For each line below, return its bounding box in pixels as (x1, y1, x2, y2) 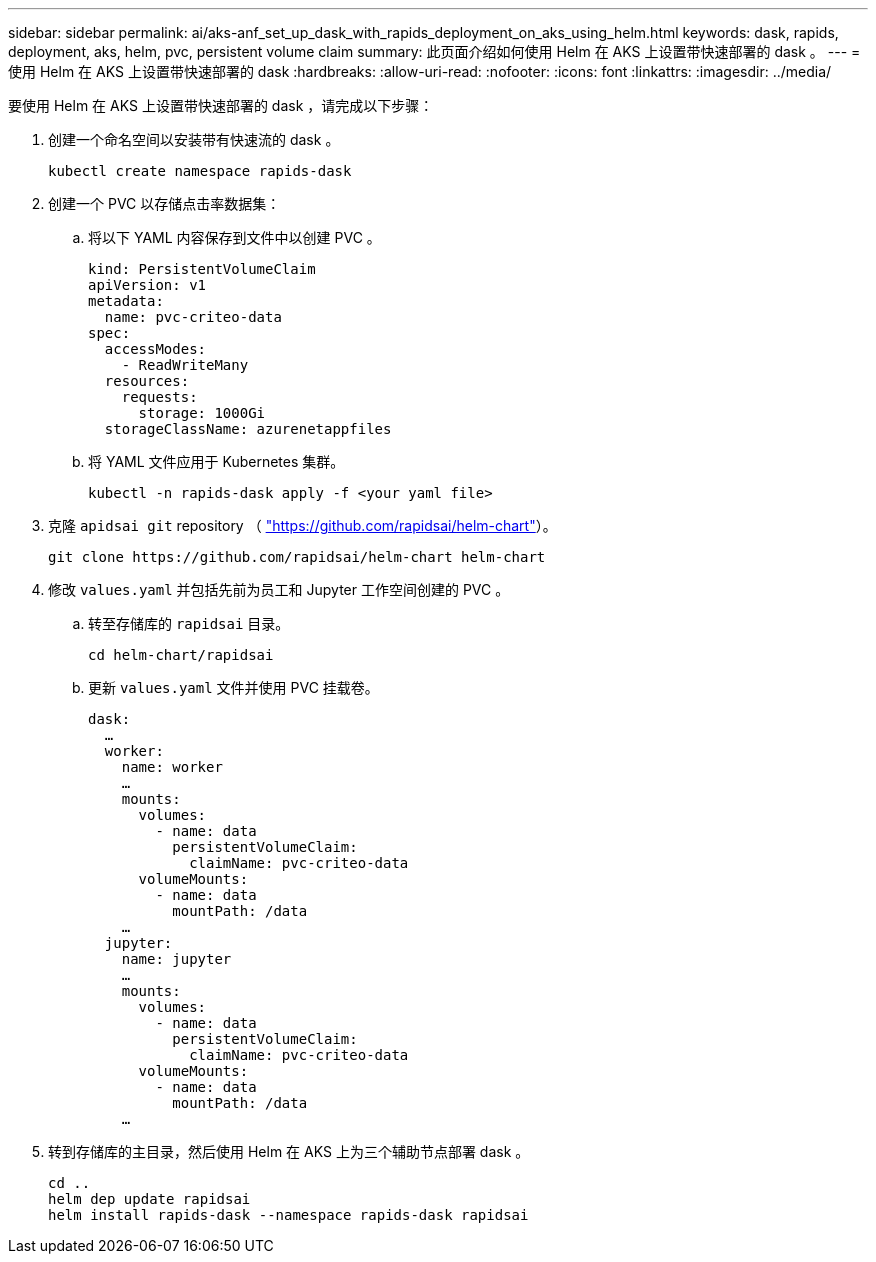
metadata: (88, 293, 164, 309)
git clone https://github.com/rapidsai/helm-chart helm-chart (48, 549, 546, 565)
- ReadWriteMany (121, 357, 249, 373)
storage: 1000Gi (138, 405, 266, 421)
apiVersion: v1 (88, 277, 207, 293)
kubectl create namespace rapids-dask (48, 163, 352, 179)
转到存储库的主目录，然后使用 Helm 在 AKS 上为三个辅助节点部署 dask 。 (48, 1143, 530, 1160)
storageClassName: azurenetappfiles (104, 421, 392, 437)
